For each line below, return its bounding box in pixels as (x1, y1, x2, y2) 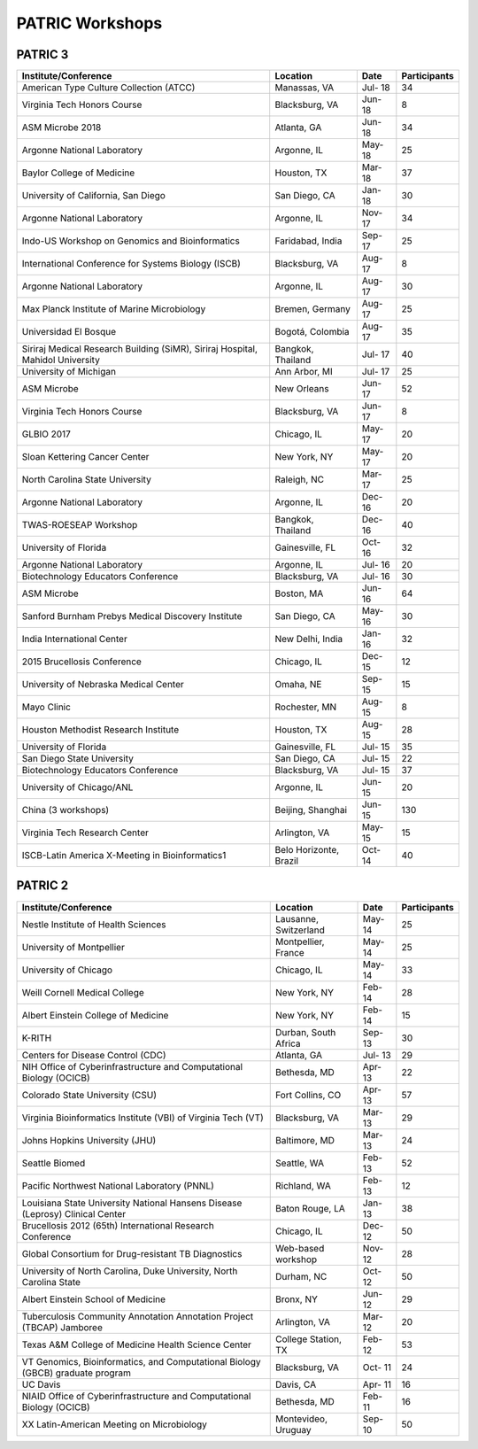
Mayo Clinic (21, 701, 71, 713)
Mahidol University (21, 354, 101, 367)
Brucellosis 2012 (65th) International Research (21, 1219, 214, 1231)
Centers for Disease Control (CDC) (21, 1049, 167, 1061)
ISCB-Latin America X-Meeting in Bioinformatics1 (21, 849, 227, 862)
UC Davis (21, 1378, 61, 1391)
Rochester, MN (274, 701, 337, 713)
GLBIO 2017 (21, 428, 71, 440)
